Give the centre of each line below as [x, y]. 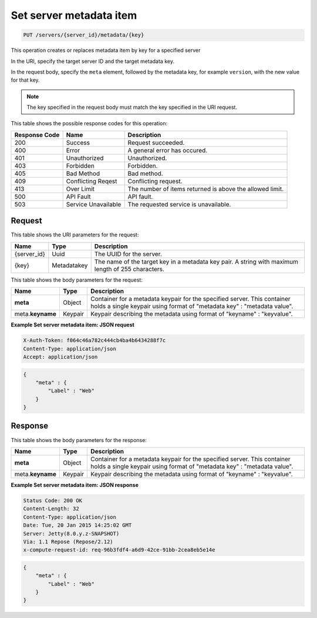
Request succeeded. [156, 142]
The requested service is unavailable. [179, 204]
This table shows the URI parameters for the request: [75, 235]
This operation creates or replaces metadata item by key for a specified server [106, 51]
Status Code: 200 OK [53, 500]
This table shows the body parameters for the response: [79, 440]
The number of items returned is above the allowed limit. [206, 189]
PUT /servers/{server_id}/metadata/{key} [84, 35]
